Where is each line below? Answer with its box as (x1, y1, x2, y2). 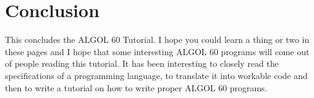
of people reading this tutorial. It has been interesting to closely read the (5, 57, 279, 70)
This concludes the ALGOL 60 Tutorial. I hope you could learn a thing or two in (5, 33, 310, 46)
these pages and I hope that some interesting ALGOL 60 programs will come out (5, 45, 310, 58)
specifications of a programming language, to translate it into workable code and (5, 69, 308, 81)
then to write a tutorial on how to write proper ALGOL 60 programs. (5, 81, 267, 94)
